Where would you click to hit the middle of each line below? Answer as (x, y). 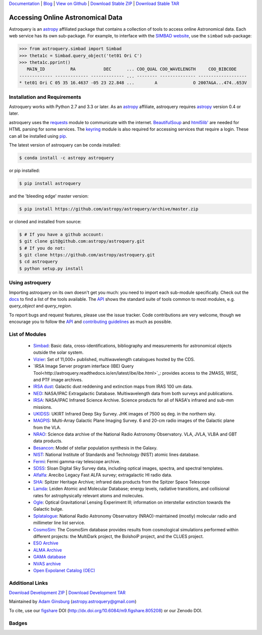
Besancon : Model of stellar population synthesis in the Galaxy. (95, 448)
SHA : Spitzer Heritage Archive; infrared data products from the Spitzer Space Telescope (122, 482)
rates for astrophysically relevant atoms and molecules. (89, 495)
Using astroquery (30, 283)
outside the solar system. (58, 352)
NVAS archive (47, 563)
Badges (18, 623)
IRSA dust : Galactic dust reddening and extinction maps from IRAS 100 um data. (113, 386)
